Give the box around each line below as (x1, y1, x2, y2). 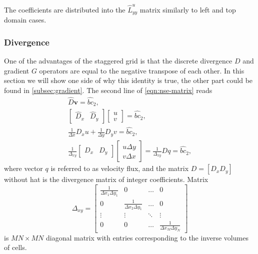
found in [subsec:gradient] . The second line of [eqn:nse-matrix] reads (4, 84, 212, 95)
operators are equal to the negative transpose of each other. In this (39, 65, 244, 75)
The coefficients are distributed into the (4, 4, 125, 14)
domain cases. (4, 14, 46, 25)
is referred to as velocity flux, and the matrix (50, 163, 189, 173)
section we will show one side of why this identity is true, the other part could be (4, 75, 253, 85)
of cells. (4, 242, 27, 252)
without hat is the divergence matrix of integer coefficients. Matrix (4, 174, 208, 184)
